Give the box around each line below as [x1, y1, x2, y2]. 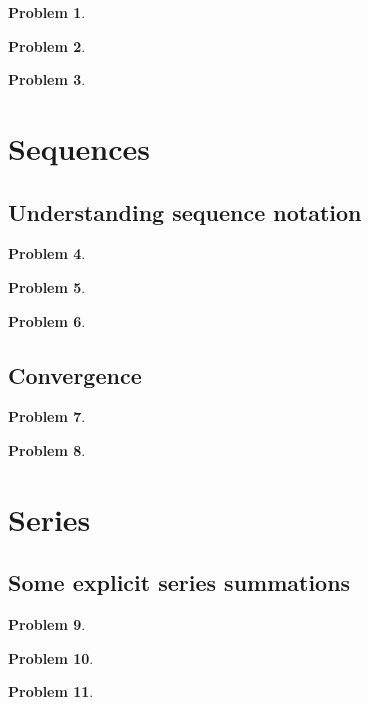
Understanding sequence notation [8, 196, 362, 227]
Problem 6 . [8, 310, 86, 331]
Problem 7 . [8, 406, 86, 427]
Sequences [8, 127, 150, 168]
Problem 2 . [8, 35, 86, 56]
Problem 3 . [8, 69, 86, 90]
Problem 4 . [8, 243, 86, 264]
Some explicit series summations [8, 567, 351, 598]
